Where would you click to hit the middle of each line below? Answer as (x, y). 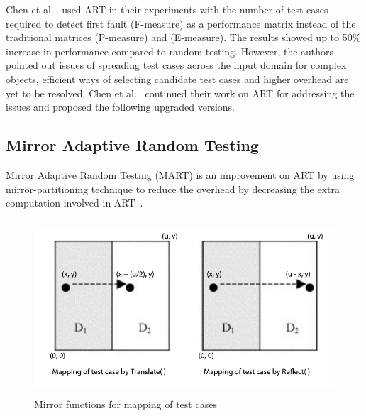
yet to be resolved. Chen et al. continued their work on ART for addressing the (180, 93)
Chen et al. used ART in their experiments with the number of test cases (167, 9)
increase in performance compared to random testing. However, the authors (170, 51)
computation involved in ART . (74, 203)
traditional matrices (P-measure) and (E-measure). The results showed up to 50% (183, 37)
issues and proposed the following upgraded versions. (120, 107)
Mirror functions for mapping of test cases (126, 404)
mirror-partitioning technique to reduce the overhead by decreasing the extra (173, 188)
